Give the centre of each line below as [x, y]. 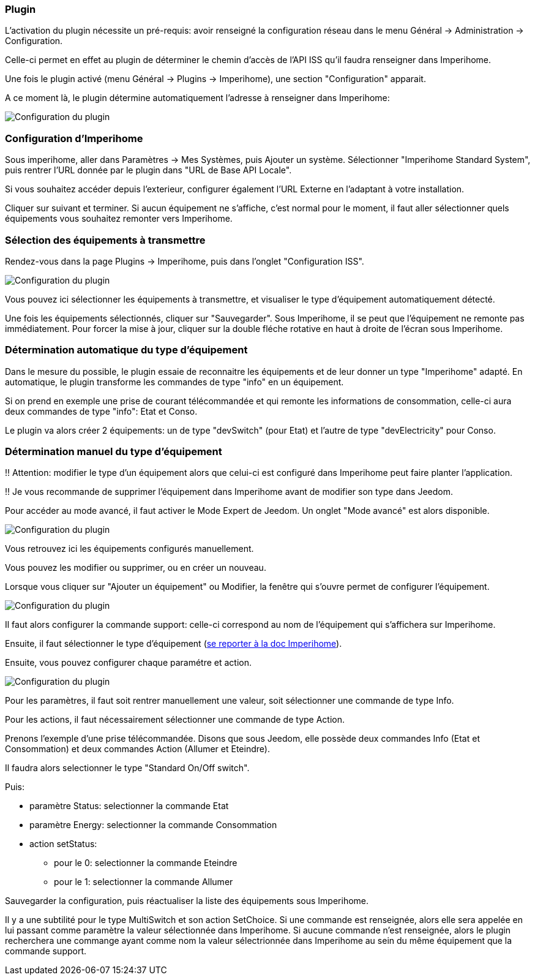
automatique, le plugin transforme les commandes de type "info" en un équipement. [174, 382]
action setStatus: [63, 844]
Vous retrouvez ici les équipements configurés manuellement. [129, 549]
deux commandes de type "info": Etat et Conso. [101, 411]
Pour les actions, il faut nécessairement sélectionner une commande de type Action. [175, 720]
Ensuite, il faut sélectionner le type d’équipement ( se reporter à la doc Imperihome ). [174, 644]
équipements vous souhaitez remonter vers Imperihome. [119, 219]
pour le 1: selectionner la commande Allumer [144, 882]
